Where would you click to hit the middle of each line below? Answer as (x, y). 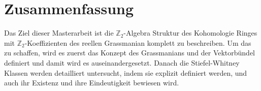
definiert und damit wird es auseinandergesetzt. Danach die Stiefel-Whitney (122, 62)
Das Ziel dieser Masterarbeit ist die (59, 33)
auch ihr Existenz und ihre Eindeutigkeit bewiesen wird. (92, 83)
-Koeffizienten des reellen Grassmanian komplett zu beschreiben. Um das (138, 42)
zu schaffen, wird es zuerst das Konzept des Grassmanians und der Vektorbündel (130, 53)
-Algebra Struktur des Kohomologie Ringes (190, 33)
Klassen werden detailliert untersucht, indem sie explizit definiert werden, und (126, 72)
